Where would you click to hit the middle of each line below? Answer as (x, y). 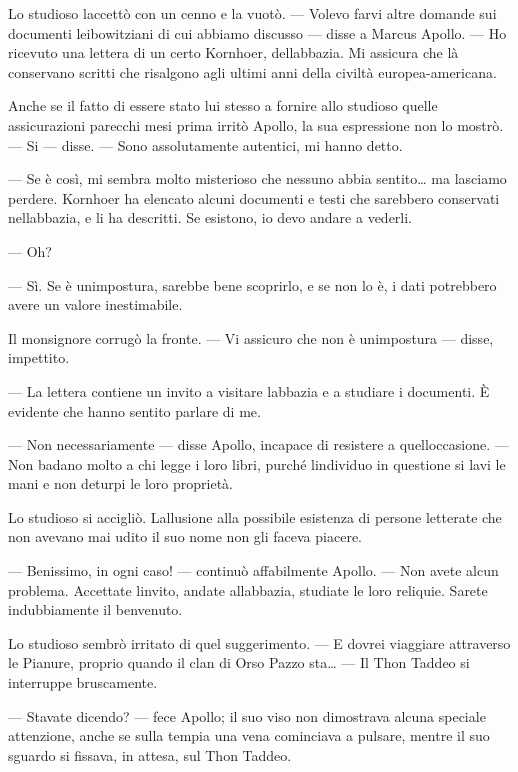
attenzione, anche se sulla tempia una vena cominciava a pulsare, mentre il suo (249, 735)
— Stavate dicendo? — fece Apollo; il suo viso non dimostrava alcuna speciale (247, 715)
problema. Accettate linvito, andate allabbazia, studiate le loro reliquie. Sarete (248, 589)
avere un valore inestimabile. (95, 304)
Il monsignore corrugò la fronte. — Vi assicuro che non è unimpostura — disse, (251, 337)
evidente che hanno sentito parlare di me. (134, 410)
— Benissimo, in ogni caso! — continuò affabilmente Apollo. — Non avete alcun (253, 570)
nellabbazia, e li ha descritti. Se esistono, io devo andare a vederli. (210, 217)
